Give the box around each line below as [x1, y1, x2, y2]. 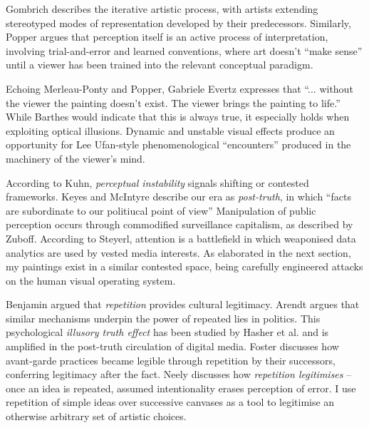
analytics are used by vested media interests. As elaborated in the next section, [6, 245, 351, 260]
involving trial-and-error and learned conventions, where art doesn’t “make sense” [6, 43, 363, 58]
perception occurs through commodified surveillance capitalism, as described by [6, 217, 353, 232]
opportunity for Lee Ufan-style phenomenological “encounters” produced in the [6, 137, 351, 152]
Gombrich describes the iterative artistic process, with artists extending [6, 1, 318, 16]
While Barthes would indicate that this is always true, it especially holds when [6, 109, 350, 124]
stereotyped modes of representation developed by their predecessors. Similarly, [6, 15, 351, 30]
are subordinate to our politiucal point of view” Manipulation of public [6, 203, 316, 218]
